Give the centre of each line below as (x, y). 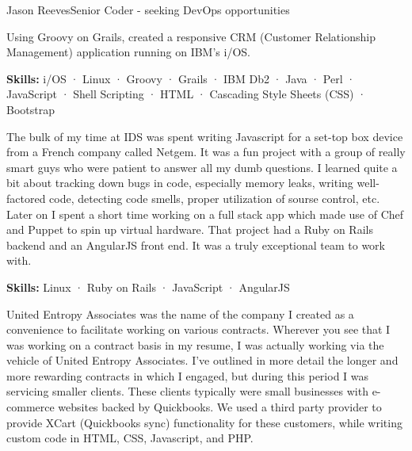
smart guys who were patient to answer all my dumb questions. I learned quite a (202, 167)
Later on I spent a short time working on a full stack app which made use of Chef (205, 214)
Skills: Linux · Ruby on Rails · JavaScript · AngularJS (148, 287)
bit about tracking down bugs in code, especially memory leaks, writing (180, 183)
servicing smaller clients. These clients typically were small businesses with (187, 391)
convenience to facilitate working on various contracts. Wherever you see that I (198, 329)
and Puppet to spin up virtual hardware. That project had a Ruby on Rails (190, 229)
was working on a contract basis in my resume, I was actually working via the (195, 344)
